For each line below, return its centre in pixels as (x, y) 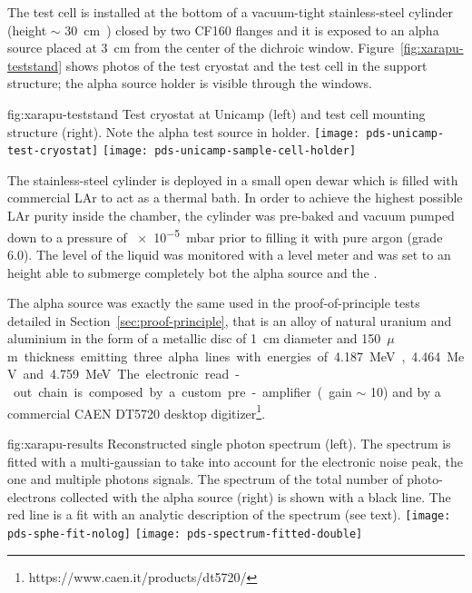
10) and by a (406, 392)
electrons (32, 496)
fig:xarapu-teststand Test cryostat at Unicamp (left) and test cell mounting (216, 113)
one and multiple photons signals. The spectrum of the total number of (205, 479)
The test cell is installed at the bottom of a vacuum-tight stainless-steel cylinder (230, 12)
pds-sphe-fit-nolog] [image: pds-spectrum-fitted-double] (185, 534)
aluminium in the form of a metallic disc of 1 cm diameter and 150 (194, 338)
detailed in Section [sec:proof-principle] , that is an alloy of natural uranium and (230, 320)
